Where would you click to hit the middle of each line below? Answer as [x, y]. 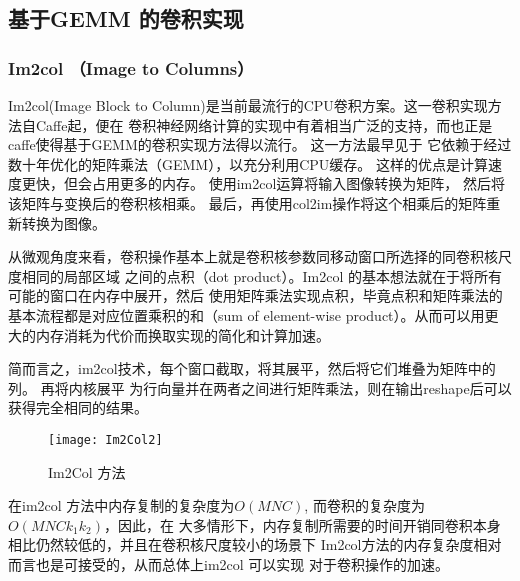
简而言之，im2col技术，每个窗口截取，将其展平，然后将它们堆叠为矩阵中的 [252, 368]
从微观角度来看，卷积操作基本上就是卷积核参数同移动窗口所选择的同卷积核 [253, 256]
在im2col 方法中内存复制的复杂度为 [121, 505]
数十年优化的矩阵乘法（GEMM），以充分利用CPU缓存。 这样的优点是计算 [248, 163]
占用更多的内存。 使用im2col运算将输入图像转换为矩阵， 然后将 [298, 183]
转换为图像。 [63, 222]
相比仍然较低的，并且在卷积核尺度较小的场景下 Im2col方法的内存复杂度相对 [255, 544]
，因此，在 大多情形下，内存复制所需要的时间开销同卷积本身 [302, 524]
